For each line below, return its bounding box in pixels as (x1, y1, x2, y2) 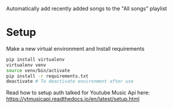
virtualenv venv (6, 62, 46, 68)
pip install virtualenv (6, 56, 65, 63)
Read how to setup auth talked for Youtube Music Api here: (6, 89, 150, 96)
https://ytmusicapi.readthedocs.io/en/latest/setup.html (6, 96, 140, 103)
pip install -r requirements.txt (6, 73, 89, 79)
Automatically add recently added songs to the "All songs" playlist (6, 5, 167, 12)
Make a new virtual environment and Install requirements (6, 45, 145, 52)
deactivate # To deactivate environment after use (6, 78, 134, 84)
